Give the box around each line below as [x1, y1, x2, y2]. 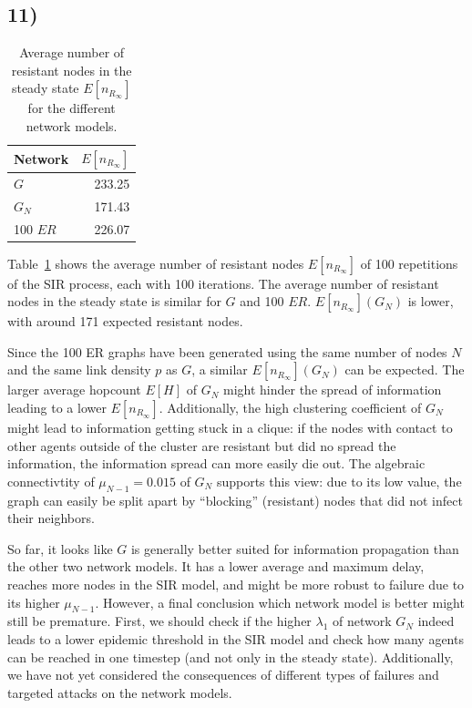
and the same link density [7, 360, 151, 379]
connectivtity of [7, 471, 95, 490]
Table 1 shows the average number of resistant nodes [7, 253, 304, 272]
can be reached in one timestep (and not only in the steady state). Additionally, [7, 647, 454, 666]
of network [333, 611, 392, 631]
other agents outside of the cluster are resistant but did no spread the [7, 436, 396, 455]
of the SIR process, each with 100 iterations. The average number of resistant [7, 273, 439, 292]
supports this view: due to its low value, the [216, 471, 462, 490]
